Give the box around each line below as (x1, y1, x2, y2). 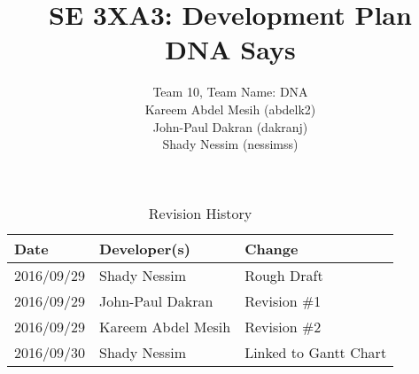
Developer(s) (99, 238, 190, 259)
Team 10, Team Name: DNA (152, 82, 308, 101)
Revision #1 (244, 290, 322, 311)
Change (244, 238, 299, 259)
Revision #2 (244, 316, 322, 337)
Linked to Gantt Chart (244, 341, 387, 362)
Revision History (148, 202, 252, 223)
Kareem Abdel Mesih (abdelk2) (144, 99, 316, 118)
